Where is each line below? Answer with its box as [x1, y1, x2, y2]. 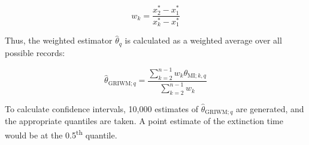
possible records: [5, 46, 65, 58]
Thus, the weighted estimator [5, 34, 113, 47]
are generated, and [235, 102, 304, 115]
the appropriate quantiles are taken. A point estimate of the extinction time [5, 115, 283, 127]
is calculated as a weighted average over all [125, 34, 282, 47]
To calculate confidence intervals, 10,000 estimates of [5, 102, 199, 115]
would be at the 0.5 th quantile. [5, 127, 117, 141]
